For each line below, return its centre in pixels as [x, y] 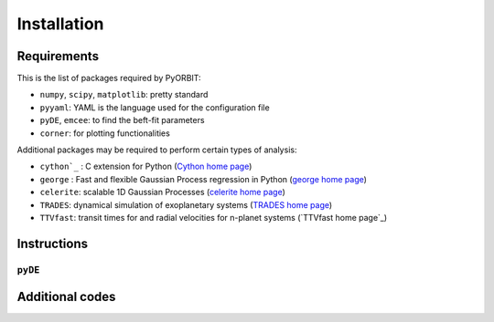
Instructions [53, 243]
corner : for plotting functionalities [105, 133]
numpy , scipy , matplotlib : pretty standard [124, 95]
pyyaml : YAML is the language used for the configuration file [155, 107]
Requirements [58, 56]
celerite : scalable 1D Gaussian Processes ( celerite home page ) [162, 192]
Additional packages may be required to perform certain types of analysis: [157, 150]
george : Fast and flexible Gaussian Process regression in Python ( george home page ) [204, 179]
